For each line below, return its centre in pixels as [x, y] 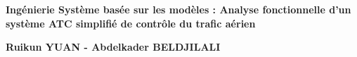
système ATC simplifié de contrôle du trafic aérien [131, 23]
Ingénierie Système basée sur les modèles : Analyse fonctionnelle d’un [178, 9]
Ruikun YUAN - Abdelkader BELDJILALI [113, 47]
